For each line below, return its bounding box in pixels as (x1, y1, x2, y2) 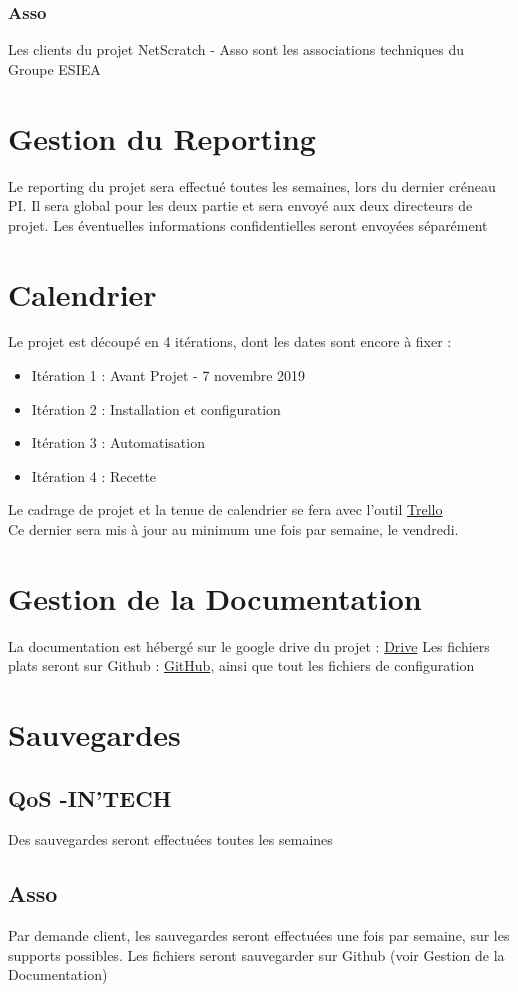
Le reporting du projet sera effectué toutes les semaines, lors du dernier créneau (8, 175, 496, 196)
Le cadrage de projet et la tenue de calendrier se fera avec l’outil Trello (8, 499, 443, 520)
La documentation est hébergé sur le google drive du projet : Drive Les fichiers (8, 635, 490, 656)
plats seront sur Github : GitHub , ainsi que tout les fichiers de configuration (8, 655, 475, 676)
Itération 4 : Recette (31, 465, 157, 486)
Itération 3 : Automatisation (31, 432, 205, 453)
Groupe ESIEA (8, 58, 101, 79)
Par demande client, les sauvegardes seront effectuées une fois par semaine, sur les (8, 925, 510, 946)
